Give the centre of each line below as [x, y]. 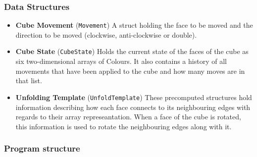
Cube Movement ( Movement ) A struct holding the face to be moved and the [134, 25]
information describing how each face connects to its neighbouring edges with [133, 107]
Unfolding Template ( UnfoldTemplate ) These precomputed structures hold [134, 97]
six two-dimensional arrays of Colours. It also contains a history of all [121, 61]
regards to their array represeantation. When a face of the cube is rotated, [128, 117]
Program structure [42, 148]
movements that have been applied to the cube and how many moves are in [130, 71]
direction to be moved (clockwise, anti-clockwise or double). [106, 34]
